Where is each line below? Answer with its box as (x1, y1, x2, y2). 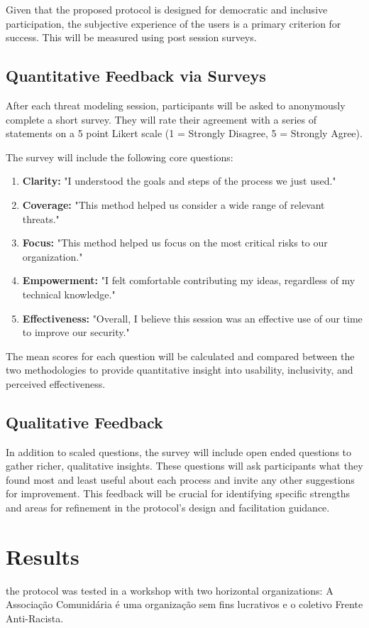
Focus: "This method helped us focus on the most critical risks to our (22, 235, 328, 250)
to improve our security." (22, 325, 130, 340)
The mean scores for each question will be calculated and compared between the (6, 348, 355, 363)
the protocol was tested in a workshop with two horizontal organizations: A (6, 583, 334, 597)
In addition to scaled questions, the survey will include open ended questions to (6, 444, 352, 459)
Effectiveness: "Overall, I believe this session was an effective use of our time (22, 310, 363, 325)
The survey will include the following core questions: (6, 149, 233, 164)
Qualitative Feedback (6, 411, 163, 433)
